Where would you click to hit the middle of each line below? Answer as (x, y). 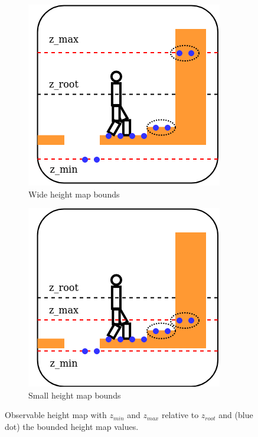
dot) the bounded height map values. (72, 426)
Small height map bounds (75, 395)
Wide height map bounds (74, 194)
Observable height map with (56, 415)
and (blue (236, 415)
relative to (180, 415)
